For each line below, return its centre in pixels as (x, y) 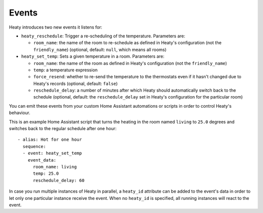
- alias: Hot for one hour (50, 140)
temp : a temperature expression (66, 70)
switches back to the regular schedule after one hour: (63, 129)
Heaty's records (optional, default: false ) (75, 83)
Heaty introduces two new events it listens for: (56, 27)
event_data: (42, 160)
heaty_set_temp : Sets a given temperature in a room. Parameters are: (93, 56)
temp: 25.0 (46, 174)
